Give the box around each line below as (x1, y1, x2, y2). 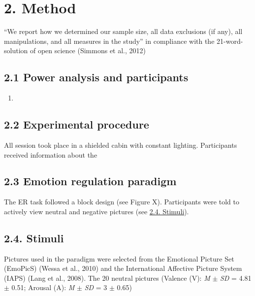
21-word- (217, 35, 243, 46)
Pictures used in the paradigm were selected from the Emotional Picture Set (4, 253, 234, 263)
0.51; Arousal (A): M (11, 282, 75, 293)
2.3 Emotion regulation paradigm (4, 173, 177, 189)
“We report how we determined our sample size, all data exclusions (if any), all (4, 26, 243, 36)
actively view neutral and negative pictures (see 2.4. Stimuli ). (4, 206, 189, 216)
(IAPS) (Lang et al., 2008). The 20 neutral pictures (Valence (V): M (4, 272, 210, 283)
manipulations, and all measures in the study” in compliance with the (4, 35, 215, 46)
